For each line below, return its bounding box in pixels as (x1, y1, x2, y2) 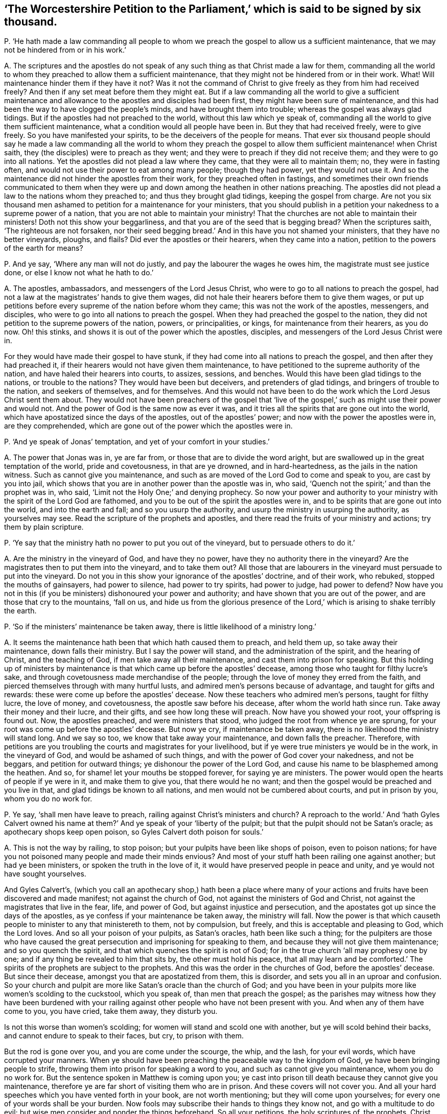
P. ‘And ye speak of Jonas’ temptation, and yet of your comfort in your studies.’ (4, 437, 270, 446)
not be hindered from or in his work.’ (4, 45, 126, 55)
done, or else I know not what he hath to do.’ (4, 268, 154, 277)
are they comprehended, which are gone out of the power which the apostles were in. (4, 421, 293, 431)
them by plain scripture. (4, 523, 84, 532)
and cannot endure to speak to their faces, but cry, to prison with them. (4, 1031, 244, 1040)
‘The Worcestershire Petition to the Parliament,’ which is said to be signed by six (4, 3, 421, 15)
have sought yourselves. (4, 869, 86, 879)
